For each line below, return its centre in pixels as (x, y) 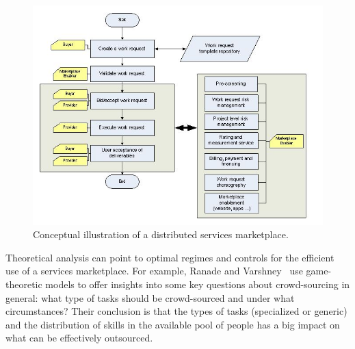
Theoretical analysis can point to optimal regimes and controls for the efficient (170, 257)
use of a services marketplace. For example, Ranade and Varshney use (154, 271)
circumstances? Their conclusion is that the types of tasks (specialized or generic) (176, 311)
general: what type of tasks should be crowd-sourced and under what (150, 297)
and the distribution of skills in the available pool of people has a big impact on (173, 324)
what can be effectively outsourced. (79, 338)
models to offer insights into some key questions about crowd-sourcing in (198, 284)
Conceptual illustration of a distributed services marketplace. (161, 234)
